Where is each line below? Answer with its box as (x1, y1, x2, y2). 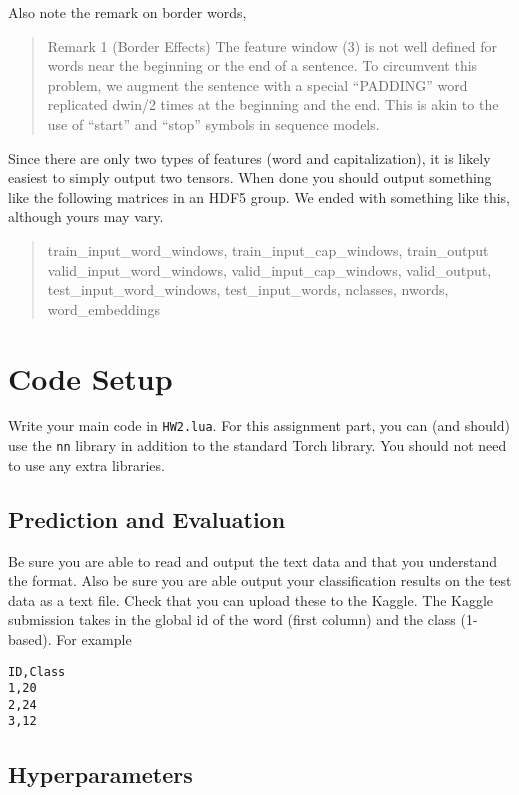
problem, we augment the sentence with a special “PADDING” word (47, 74, 468, 95)
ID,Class (8, 664, 66, 679)
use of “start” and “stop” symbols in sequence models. (47, 113, 380, 134)
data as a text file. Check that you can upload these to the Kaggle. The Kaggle (8, 589, 494, 610)
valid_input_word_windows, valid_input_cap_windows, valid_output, (47, 259, 492, 280)
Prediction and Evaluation (8, 503, 286, 534)
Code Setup (8, 357, 173, 398)
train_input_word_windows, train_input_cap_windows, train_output (47, 239, 489, 260)
